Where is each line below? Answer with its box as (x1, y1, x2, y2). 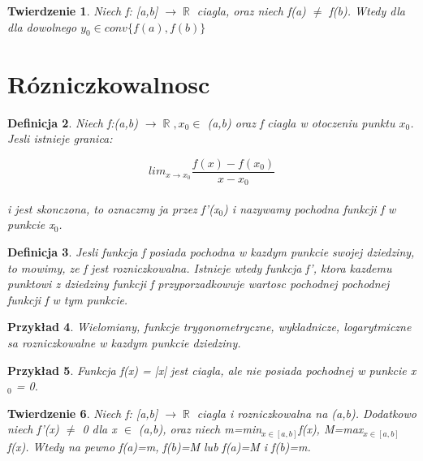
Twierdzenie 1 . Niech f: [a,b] (7, 2, 158, 19)
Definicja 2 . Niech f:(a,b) (7, 114, 138, 131)
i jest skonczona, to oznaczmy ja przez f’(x (7, 200, 219, 217)
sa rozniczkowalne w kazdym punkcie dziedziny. (7, 334, 241, 351)
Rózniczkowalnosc (7, 67, 210, 100)
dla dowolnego (7, 18, 77, 35)
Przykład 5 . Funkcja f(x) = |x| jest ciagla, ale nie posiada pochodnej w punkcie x (7, 361, 417, 378)
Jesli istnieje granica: (7, 130, 113, 147)
